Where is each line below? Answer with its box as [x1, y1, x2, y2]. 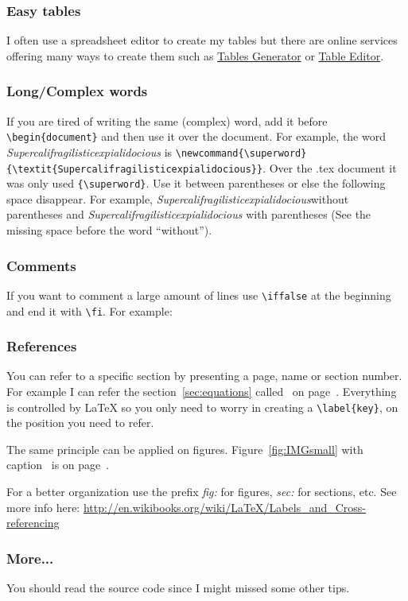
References [6, 336, 77, 356]
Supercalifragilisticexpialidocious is [6, 143, 173, 160]
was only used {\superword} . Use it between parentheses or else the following [6, 175, 386, 192]
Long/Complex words [6, 81, 148, 101]
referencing [6, 514, 60, 531]
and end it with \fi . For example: [6, 302, 173, 319]
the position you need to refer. [6, 414, 154, 431]
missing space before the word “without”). [6, 222, 212, 238]
